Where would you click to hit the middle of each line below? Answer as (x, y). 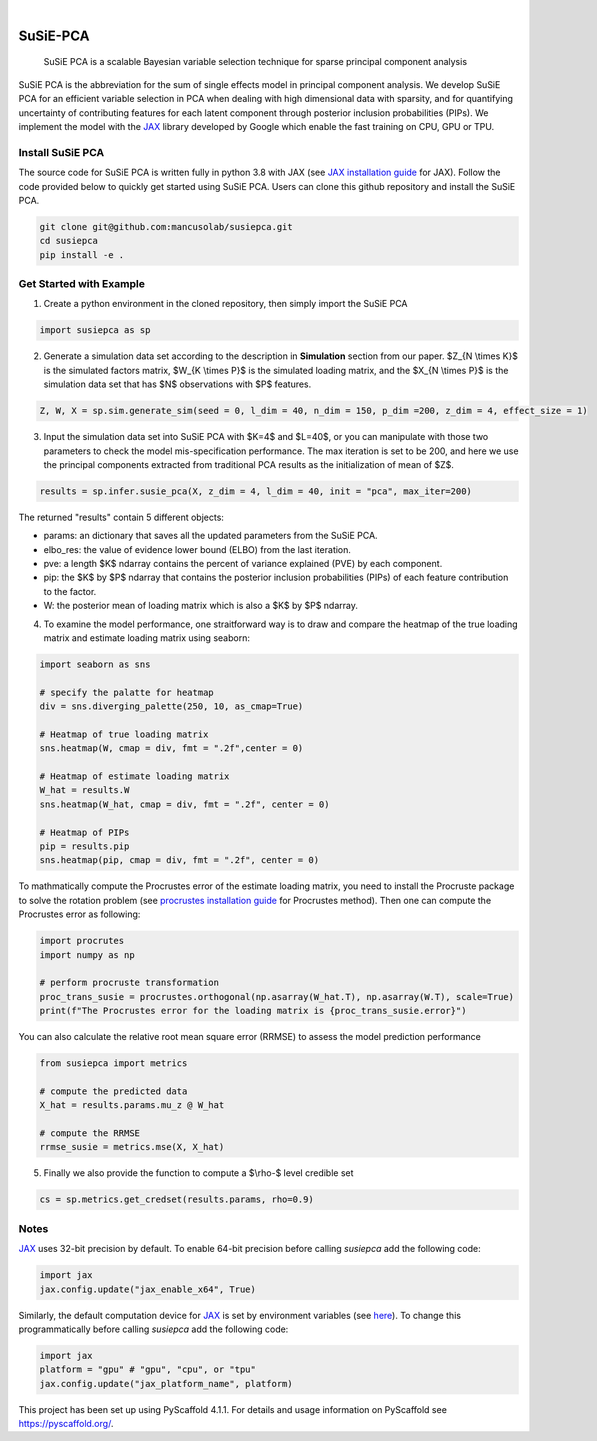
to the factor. (70, 591)
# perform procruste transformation (129, 983)
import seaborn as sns (95, 664)
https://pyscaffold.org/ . (66, 1424)
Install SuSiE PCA (61, 152)
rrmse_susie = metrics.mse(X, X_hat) (132, 1147)
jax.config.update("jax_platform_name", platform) (166, 1383)
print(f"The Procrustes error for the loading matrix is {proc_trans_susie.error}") (253, 1011)
